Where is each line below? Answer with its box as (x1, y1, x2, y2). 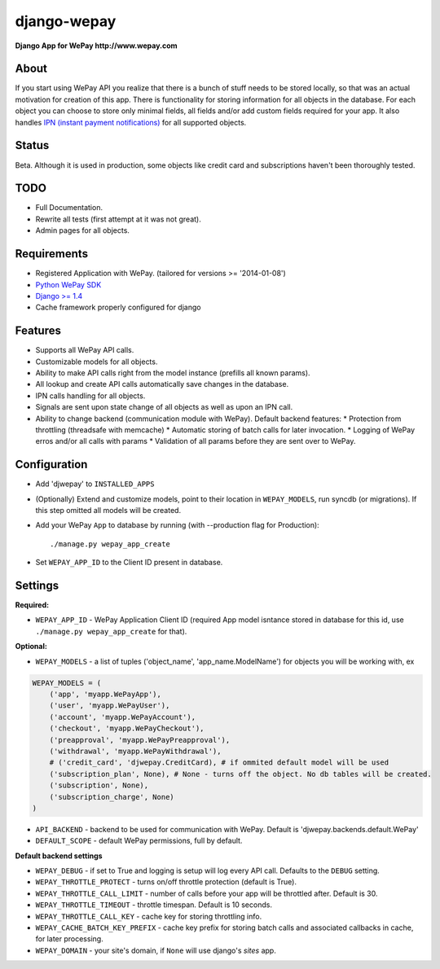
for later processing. (35, 934, 103, 944)
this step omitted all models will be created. (35, 506, 182, 515)
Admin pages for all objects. (35, 226, 130, 235)
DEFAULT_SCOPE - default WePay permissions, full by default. (35, 835, 243, 846)
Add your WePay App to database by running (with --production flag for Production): (35, 520, 319, 530)
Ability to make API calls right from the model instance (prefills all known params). (35, 367, 310, 378)
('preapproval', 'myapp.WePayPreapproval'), (49, 735, 231, 744)
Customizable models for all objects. (35, 357, 158, 366)
